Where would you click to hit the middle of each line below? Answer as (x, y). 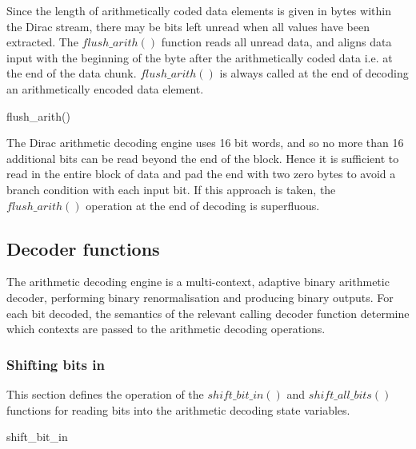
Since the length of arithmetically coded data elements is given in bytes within (199, 10)
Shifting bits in (56, 364)
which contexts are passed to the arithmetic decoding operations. (166, 329)
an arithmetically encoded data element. (105, 88)
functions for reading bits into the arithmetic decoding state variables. (178, 409)
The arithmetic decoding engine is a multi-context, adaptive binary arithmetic (198, 282)
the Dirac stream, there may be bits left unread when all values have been (188, 26)
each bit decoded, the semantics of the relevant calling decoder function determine (208, 313)
